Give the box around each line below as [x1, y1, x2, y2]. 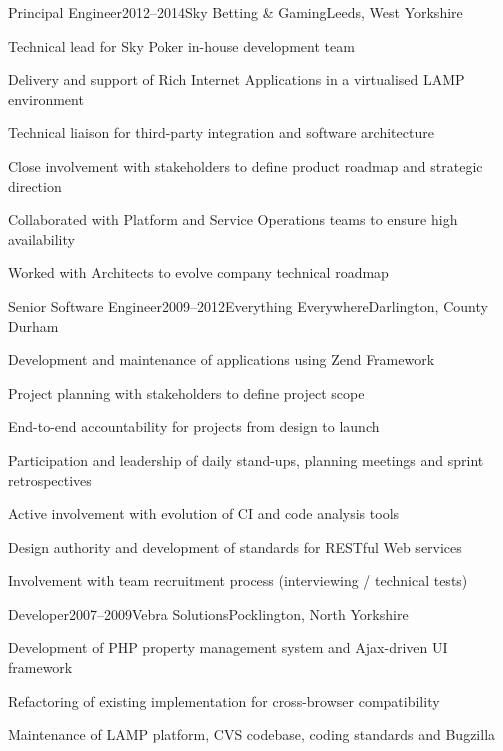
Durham [8, 315, 59, 336]
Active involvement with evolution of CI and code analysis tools [8, 503, 400, 524]
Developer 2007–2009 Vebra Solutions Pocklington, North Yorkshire [8, 603, 409, 624]
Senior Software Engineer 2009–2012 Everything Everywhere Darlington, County [8, 295, 488, 316]
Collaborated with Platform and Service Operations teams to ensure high [8, 209, 458, 230]
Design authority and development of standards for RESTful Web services [8, 536, 462, 557]
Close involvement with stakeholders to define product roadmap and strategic [8, 155, 483, 176]
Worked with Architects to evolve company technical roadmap [8, 262, 389, 283]
